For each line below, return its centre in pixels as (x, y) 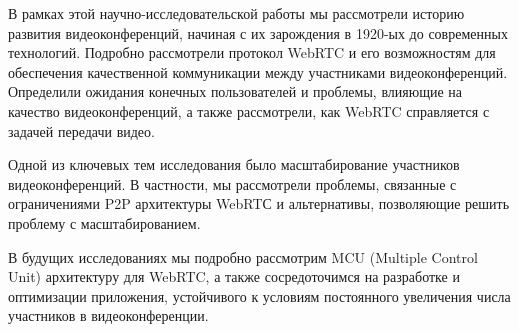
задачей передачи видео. (81, 130)
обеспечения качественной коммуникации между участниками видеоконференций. (258, 71)
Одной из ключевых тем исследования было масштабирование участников (234, 164)
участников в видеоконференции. (108, 315)
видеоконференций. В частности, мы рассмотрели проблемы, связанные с (232, 183)
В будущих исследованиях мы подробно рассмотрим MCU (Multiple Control (243, 256)
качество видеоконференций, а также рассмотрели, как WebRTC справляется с (249, 110)
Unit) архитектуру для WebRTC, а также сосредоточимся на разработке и (234, 276)
